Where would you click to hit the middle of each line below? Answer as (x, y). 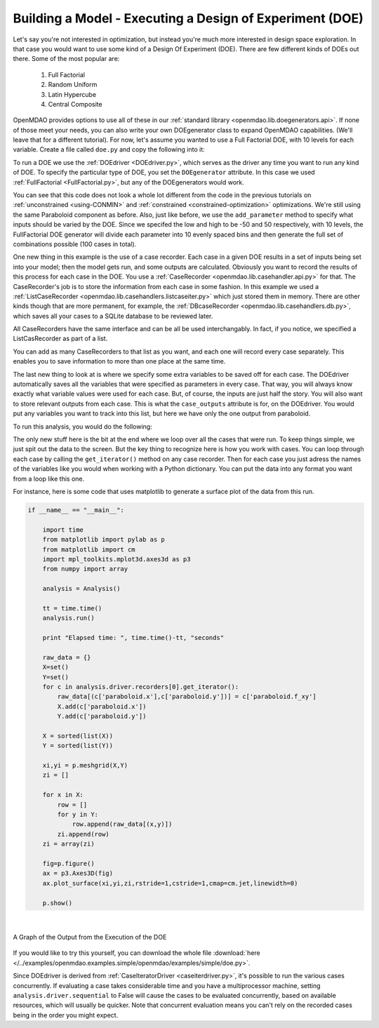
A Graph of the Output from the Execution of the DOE (90, 937)
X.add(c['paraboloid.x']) (102, 706)
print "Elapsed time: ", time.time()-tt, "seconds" (133, 638)
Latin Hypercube (72, 94)
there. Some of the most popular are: (66, 59)
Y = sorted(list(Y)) (78, 746)
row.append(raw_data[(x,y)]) (122, 824)
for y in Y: (78, 815)
